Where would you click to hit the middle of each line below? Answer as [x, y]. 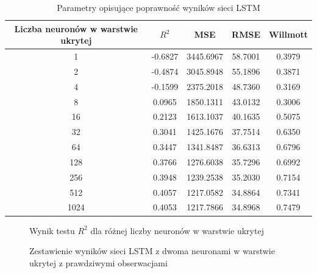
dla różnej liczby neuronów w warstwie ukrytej [177, 230]
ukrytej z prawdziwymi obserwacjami [98, 262]
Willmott [288, 34]
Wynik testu [52, 230]
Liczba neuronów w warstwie [76, 28]
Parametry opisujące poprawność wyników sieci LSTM [158, 7]
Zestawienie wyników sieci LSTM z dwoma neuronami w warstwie [152, 251]
